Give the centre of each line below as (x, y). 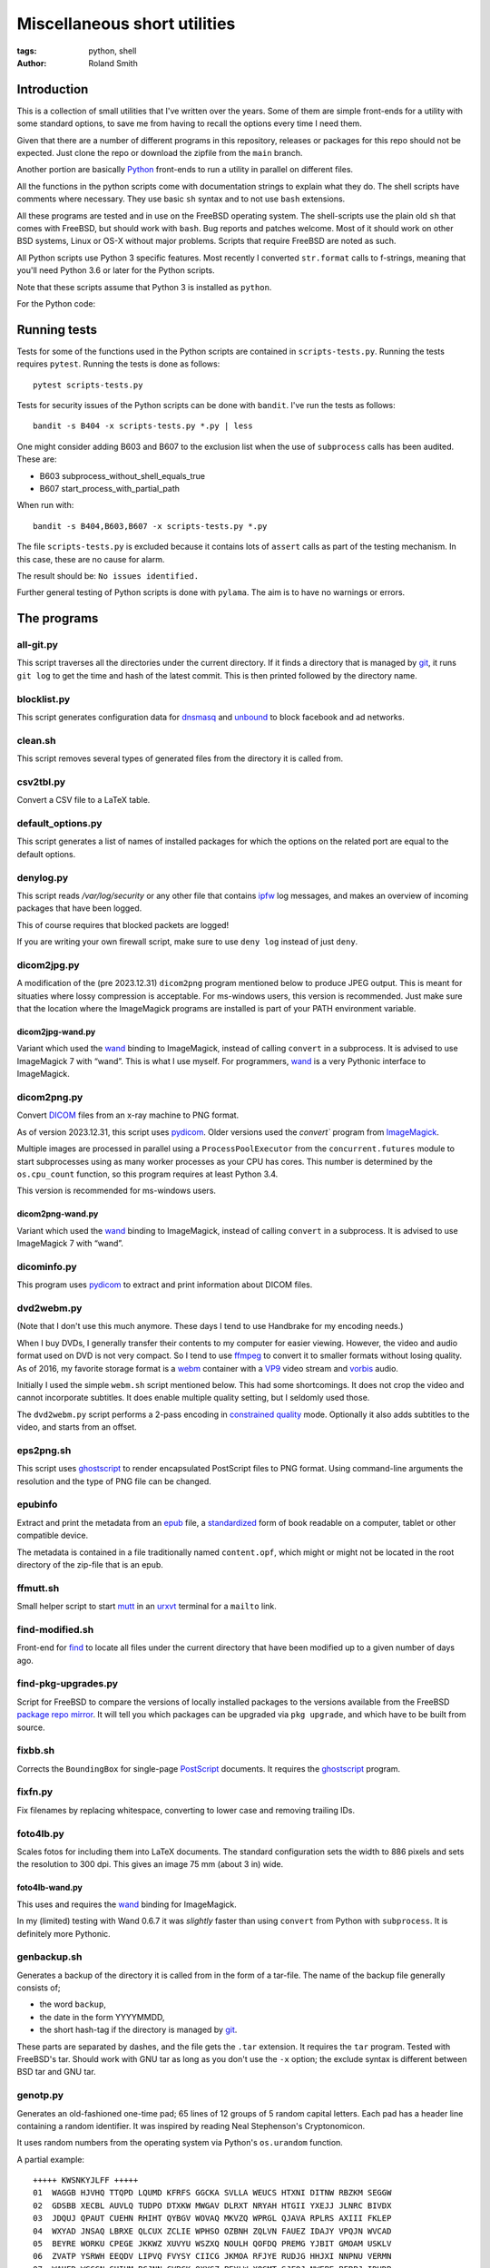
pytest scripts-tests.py (88, 385)
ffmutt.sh (38, 1588)
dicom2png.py (50, 1097)
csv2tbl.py (41, 782)
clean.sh (36, 740)
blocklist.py (44, 699)
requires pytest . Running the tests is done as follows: (118, 364)
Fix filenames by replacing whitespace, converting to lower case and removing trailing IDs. (186, 1810)
